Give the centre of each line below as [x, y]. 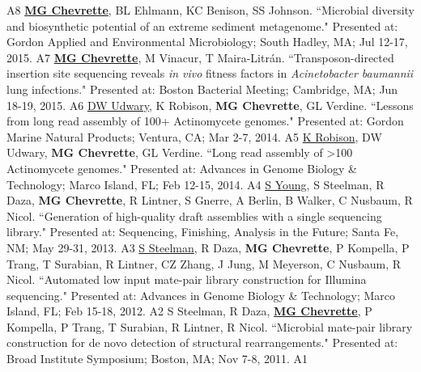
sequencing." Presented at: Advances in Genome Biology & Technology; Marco [201, 295]
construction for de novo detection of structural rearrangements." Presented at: [202, 342]
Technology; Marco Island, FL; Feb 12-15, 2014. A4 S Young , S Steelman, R [196, 184]
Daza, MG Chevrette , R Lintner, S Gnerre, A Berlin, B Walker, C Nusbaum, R [210, 200]
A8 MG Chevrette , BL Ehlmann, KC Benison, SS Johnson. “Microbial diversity [210, 10]
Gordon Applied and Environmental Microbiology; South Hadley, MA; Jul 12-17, [207, 42]
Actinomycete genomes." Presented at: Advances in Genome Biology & [182, 168]
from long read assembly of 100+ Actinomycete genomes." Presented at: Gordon [205, 121]
